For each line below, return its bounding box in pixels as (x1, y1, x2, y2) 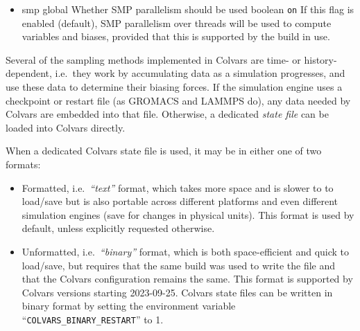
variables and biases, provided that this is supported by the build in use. (22, 29, 330, 44)
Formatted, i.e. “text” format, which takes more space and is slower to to (22, 180, 334, 195)
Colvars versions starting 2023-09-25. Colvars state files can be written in (22, 285, 333, 299)
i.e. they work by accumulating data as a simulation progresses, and (55, 66, 345, 80)
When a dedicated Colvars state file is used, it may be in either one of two (6, 143, 322, 158)
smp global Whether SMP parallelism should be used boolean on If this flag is (22, 2, 354, 16)
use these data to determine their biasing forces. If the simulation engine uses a (6, 80, 343, 94)
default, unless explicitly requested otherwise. (22, 221, 215, 235)
